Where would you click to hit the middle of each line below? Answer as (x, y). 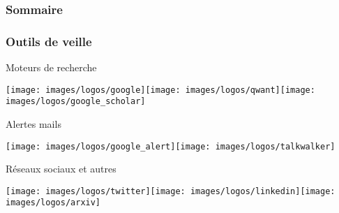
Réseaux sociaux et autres (61, 169)
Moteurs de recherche (51, 67)
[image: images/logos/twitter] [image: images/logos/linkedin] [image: (171, 191)
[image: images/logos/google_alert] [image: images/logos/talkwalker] (171, 146)
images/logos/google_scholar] (76, 102)
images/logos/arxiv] (53, 203)
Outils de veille (49, 41)
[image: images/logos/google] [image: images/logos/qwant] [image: (160, 90)
